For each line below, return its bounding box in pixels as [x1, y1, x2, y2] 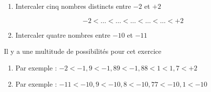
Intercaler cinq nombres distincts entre [15, 1, 131, 11]
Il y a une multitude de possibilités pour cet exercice [4, 46, 162, 56]
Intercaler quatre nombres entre [15, 29, 111, 40]
